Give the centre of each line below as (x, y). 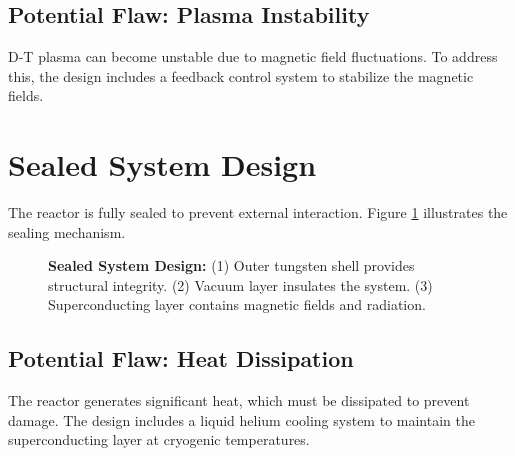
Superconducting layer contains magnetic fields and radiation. (237, 304)
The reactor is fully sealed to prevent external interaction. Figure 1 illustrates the (258, 212)
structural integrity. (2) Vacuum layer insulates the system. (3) (240, 284)
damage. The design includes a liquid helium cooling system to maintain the (241, 419)
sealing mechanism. (67, 231)
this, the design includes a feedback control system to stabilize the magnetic (241, 75)
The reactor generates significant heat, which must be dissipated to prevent (239, 400)
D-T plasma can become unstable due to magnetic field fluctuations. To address (253, 56)
